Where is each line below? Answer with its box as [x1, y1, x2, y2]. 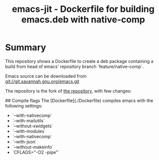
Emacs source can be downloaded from [5, 73, 87, 79]
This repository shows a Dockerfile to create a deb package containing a [5, 58, 154, 64]
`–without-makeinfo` [12, 144, 53, 150]
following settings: [5, 103, 43, 108]
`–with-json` [12, 139, 37, 145]
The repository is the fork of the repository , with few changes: [5, 88, 132, 94]
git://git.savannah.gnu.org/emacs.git [5, 78, 80, 84]
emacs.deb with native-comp [21, 14, 145, 25]
